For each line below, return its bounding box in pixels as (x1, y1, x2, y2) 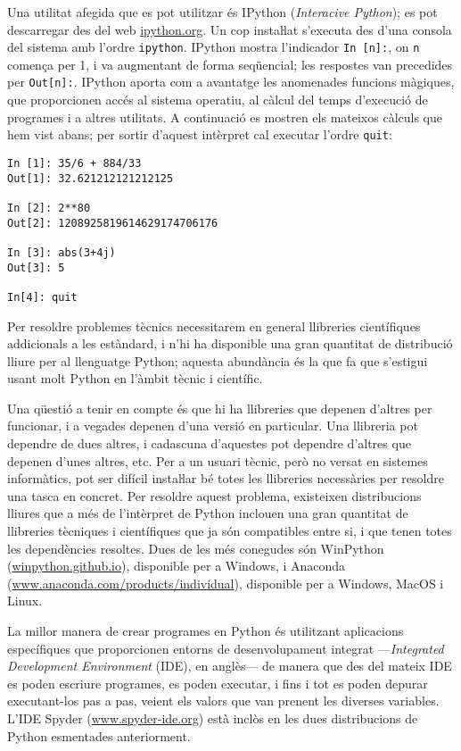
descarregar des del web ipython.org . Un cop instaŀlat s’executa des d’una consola (7, 20, 452, 38)
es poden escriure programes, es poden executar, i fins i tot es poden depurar (7, 673, 428, 692)
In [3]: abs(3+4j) (7, 246, 116, 259)
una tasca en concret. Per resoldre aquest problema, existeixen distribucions (7, 486, 422, 505)
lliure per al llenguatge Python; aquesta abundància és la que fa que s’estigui (7, 351, 428, 370)
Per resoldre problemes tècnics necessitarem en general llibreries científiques (7, 316, 421, 335)
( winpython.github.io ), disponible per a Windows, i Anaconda (7, 556, 346, 575)
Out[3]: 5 (7, 261, 65, 274)
